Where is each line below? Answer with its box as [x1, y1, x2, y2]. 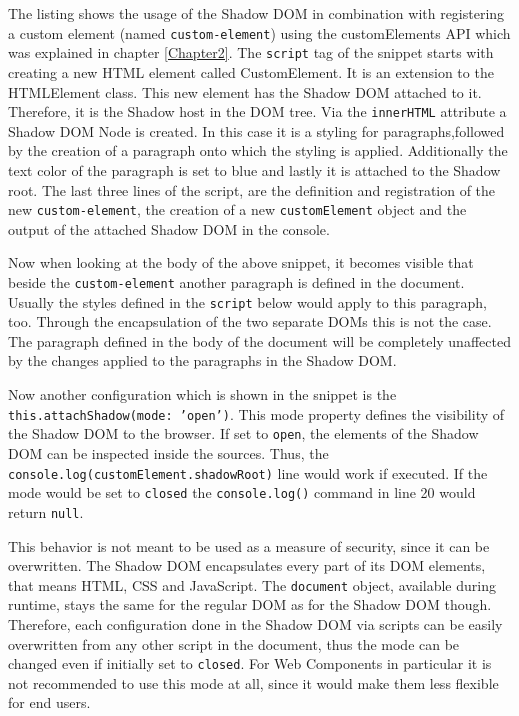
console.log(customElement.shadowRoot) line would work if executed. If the [8, 462, 488, 483]
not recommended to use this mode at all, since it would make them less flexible [8, 672, 499, 693]
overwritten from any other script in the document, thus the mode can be [8, 633, 460, 654]
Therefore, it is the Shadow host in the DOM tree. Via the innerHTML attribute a [8, 101, 507, 122]
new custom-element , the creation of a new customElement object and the [8, 199, 467, 220]
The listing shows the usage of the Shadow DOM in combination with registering [8, 3, 505, 23]
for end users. [8, 692, 91, 713]
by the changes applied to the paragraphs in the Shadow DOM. [8, 350, 397, 371]
